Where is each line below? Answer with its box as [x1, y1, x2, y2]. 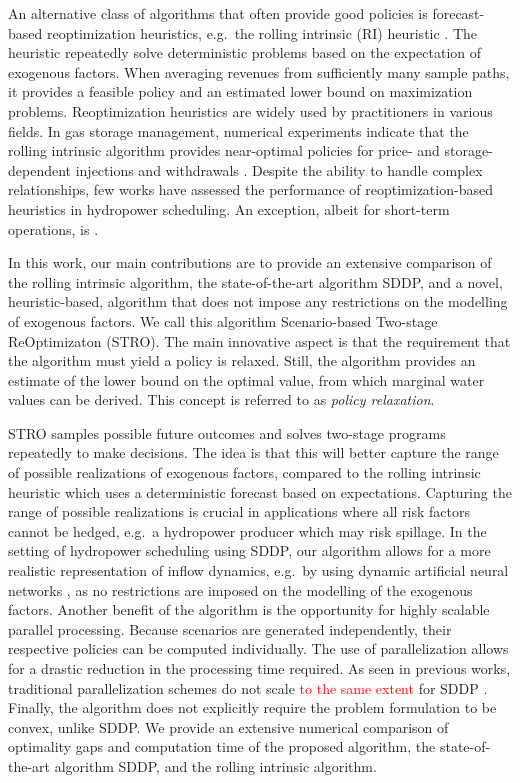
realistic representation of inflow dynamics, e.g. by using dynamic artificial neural [8, 560, 509, 581]
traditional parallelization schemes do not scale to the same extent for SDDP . [8, 677, 488, 698]
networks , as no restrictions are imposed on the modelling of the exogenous [8, 579, 473, 600]
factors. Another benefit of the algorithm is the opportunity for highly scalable [8, 599, 490, 620]
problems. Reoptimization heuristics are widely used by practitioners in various [8, 100, 493, 121]
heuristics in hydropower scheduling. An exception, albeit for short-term [8, 198, 450, 219]
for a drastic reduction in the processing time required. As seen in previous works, [8, 658, 511, 678]
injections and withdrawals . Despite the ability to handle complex [75, 159, 483, 180]
